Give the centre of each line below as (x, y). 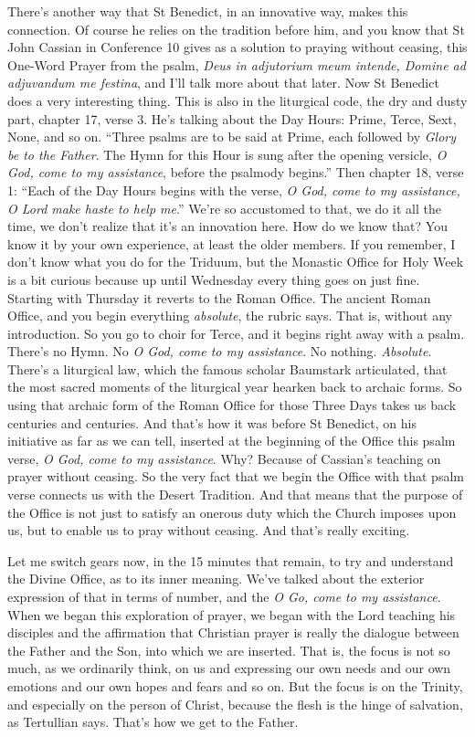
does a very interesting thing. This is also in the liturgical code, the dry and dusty (237, 100)
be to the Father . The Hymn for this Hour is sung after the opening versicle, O (227, 154)
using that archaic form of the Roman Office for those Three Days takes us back (232, 405)
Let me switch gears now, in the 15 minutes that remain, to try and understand (231, 560)
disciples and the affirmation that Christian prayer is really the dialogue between (233, 632)
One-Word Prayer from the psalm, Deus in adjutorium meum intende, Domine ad (237, 64)
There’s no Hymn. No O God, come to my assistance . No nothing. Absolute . (220, 351)
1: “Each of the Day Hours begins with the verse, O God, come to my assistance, (234, 190)
